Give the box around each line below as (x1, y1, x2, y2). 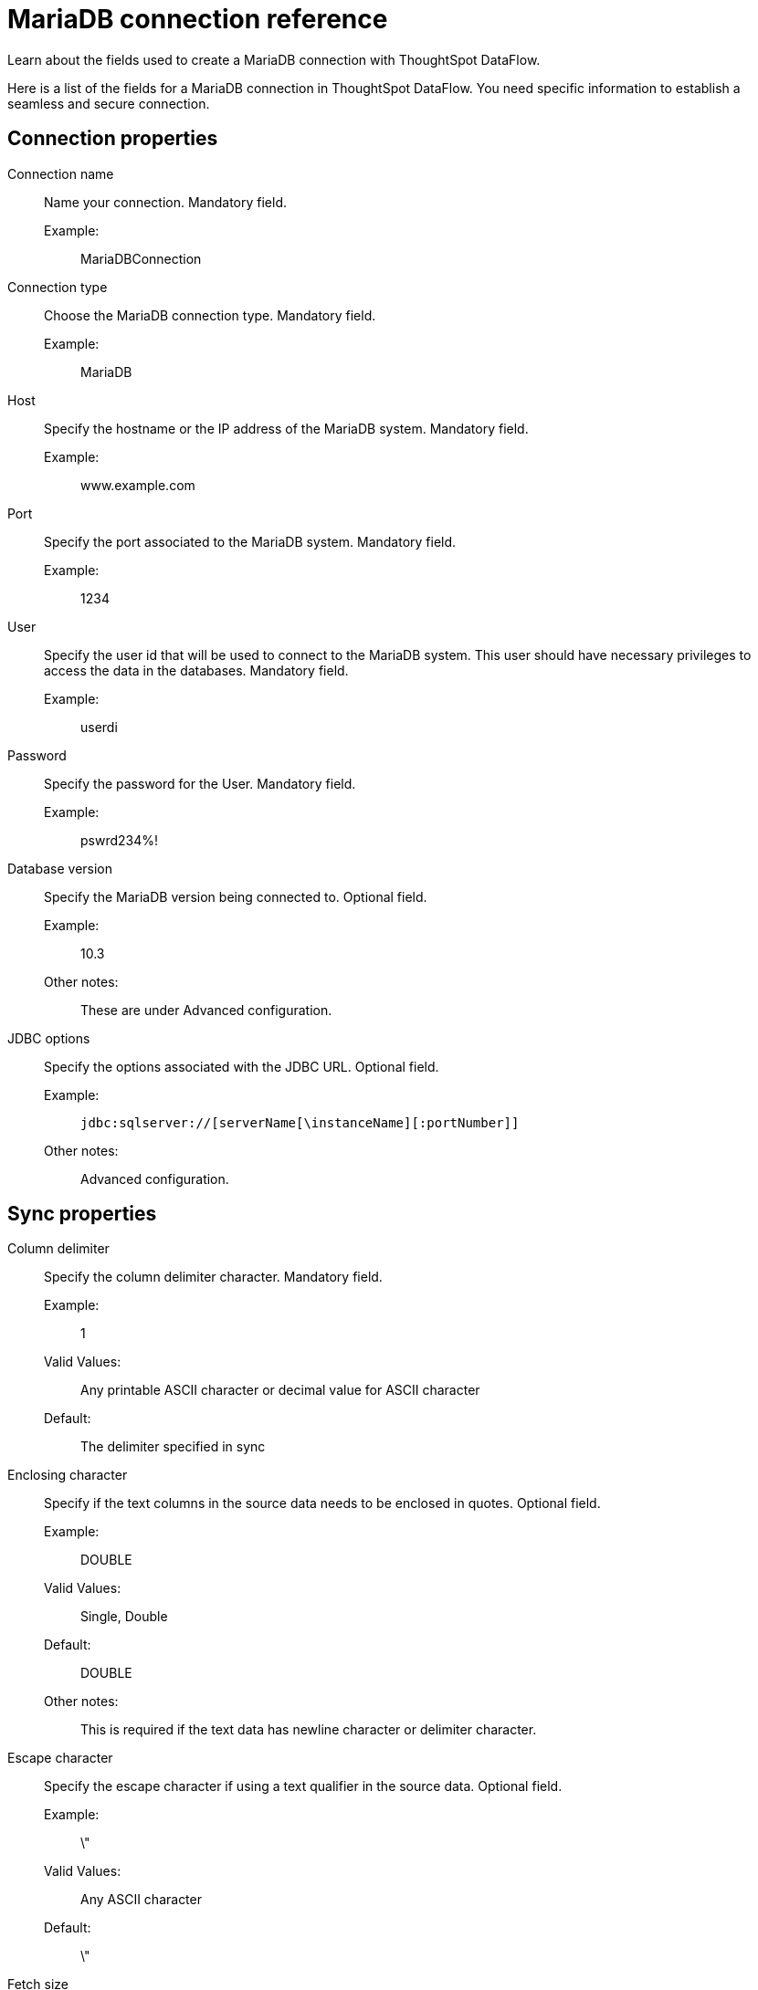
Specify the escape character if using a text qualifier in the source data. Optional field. (44, 1778, 563, 1795)
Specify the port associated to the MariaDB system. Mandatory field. (44, 533, 457, 550)
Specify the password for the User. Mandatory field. (44, 775, 356, 791)
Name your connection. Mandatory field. (44, 194, 288, 210)
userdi (80, 718, 118, 735)
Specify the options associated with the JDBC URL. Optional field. (44, 1058, 439, 1074)
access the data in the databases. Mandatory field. (44, 662, 349, 678)
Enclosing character (7, 1467, 128, 1483)
